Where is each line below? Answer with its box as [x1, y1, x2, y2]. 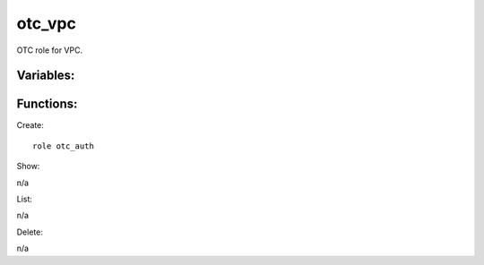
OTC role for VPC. [16, 45, 83, 56]
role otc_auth [32, 141, 94, 151]
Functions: [16, 97, 78, 112]
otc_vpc [16, 13, 76, 33]
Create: [16, 120, 45, 131]
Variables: [16, 68, 75, 83]
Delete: [16, 227, 44, 237]
